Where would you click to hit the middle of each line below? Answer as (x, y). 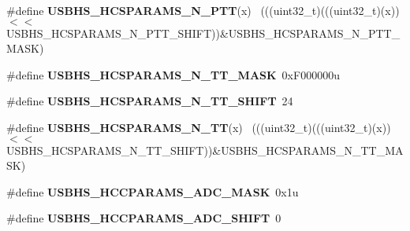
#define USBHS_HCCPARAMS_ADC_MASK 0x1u (153, 191)
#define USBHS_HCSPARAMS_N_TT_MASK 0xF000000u (173, 74)
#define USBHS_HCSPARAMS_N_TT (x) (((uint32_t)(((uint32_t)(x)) (199, 127)
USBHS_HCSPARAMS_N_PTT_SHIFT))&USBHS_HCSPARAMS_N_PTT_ (203, 33)
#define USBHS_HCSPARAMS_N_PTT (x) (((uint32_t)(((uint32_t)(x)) (203, 10)
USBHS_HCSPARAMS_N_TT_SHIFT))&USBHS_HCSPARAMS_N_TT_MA (205, 150)
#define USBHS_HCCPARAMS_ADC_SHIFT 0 (144, 218)
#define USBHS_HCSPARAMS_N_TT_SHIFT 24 (150, 101)
